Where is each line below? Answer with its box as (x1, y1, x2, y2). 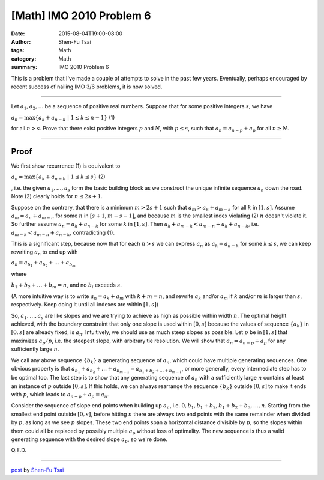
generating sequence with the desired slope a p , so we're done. (11, 436, 168, 444)
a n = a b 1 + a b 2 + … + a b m (11, 259, 76, 268)
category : (11, 55, 37, 62)
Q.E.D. (11, 446, 27, 454)
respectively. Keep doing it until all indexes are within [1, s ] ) (11, 301, 159, 308)
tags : (11, 47, 25, 54)
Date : (11, 30, 25, 37)
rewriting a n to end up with (11, 248, 78, 257)
